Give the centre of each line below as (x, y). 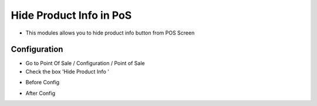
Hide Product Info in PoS (71, 15)
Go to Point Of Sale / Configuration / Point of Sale (85, 63)
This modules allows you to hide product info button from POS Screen (110, 33)
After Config (41, 93)
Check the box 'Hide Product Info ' (68, 71)
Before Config (43, 83)
